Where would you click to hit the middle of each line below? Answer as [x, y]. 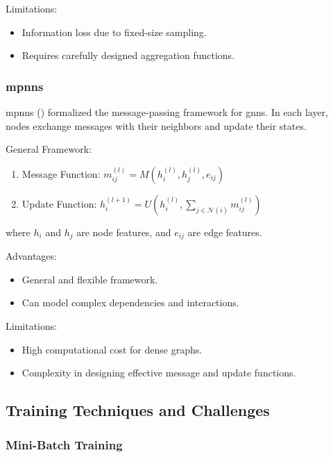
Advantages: [31, 256]
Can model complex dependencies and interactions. [130, 302]
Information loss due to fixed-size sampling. [114, 32]
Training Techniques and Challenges [138, 410]
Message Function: [61, 173]
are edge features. [225, 232]
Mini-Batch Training [64, 444]
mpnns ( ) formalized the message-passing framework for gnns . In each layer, [167, 112]
